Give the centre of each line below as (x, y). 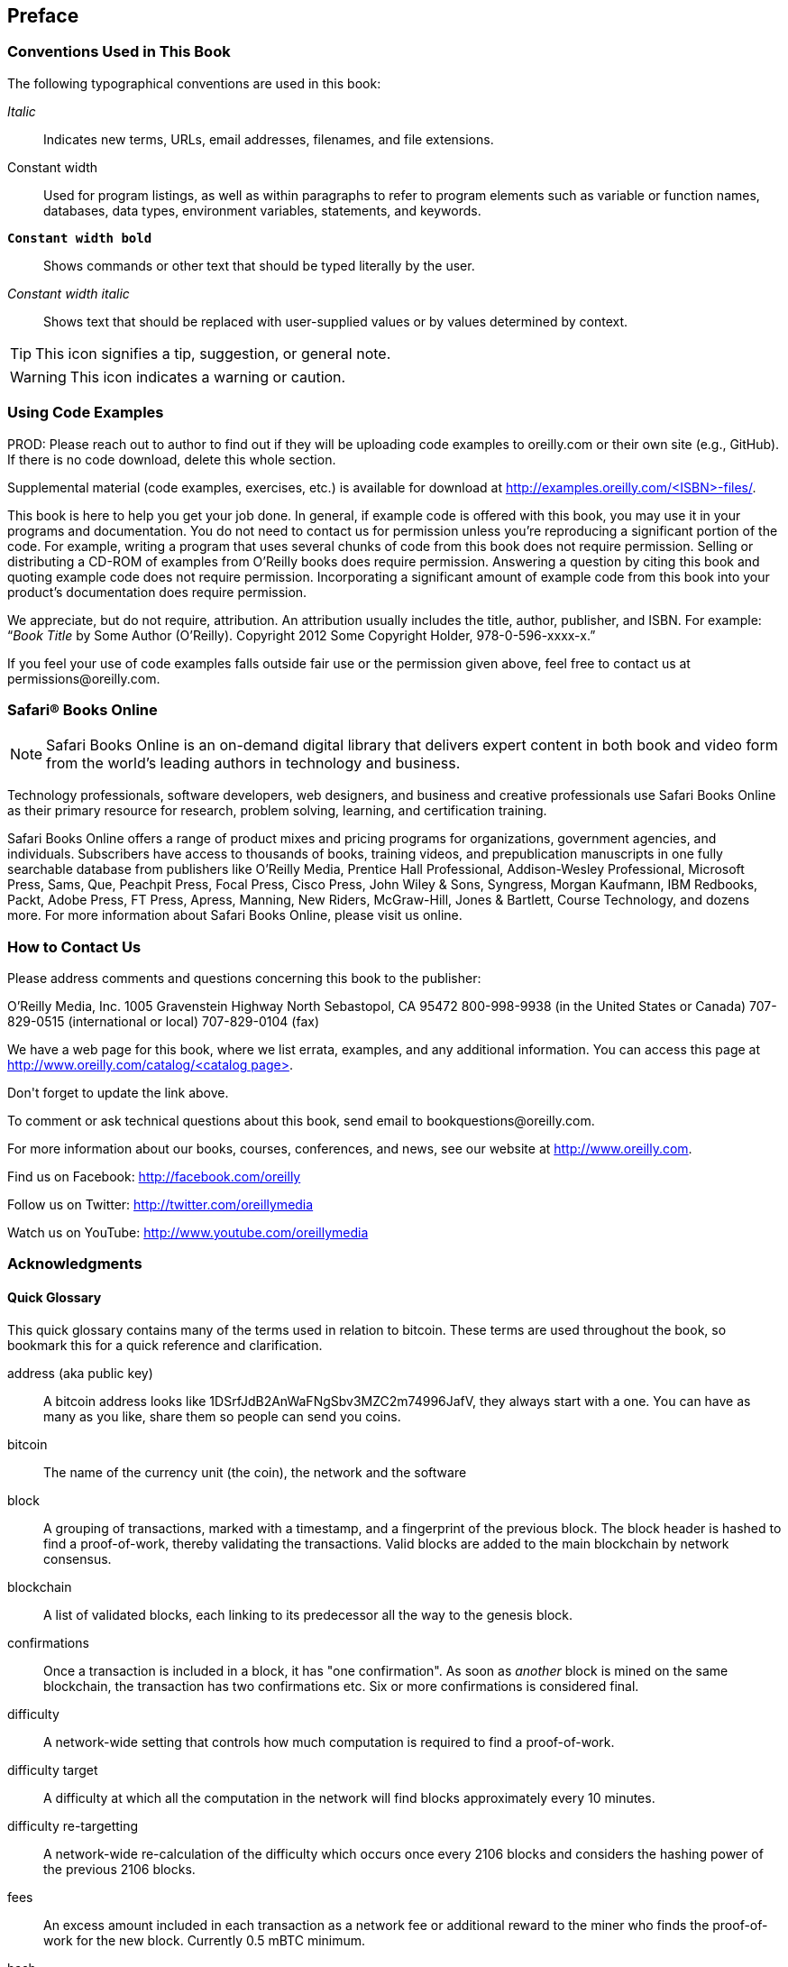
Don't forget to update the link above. (118, 1093)
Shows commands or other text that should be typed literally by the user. (259, 265)
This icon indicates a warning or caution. (208, 377)
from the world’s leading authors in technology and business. (253, 763)
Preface (43, 16)
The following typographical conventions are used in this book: (194, 83)
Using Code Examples (86, 413)
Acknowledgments (75, 1264)
